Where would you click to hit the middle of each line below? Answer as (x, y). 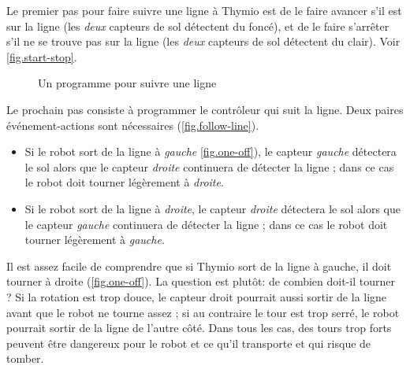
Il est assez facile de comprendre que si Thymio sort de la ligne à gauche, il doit (199, 266)
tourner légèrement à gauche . (95, 240)
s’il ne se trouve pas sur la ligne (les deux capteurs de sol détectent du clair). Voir (203, 41)
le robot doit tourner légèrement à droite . (124, 182)
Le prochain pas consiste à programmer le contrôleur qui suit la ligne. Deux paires (205, 109)
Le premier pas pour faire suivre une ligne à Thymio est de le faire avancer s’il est (204, 10)
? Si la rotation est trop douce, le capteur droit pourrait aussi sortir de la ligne (197, 296)
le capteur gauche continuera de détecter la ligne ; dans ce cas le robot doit (206, 224)
